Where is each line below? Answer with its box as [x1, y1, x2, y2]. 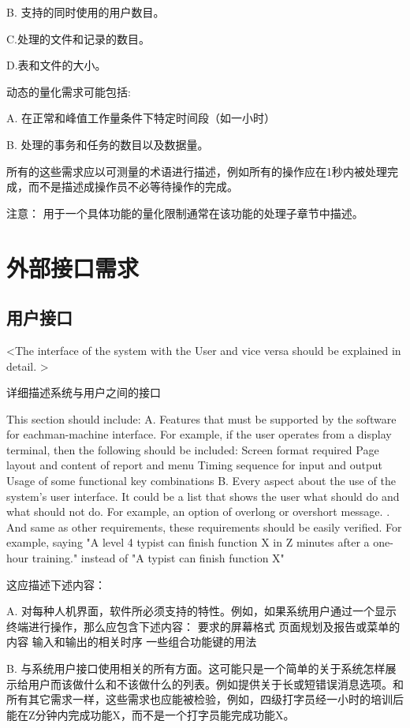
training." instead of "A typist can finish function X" [32, 550, 285, 566]
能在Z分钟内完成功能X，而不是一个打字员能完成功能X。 [6, 706, 295, 722]
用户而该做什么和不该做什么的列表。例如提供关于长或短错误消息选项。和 [28, 675, 404, 692]
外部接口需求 [6, 251, 140, 283]
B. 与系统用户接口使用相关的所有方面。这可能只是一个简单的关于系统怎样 [6, 660, 386, 677]
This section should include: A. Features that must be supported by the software [6, 410, 397, 427]
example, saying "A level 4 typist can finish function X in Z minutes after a [6, 534, 370, 551]
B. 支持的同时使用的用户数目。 [6, 4, 165, 20]
